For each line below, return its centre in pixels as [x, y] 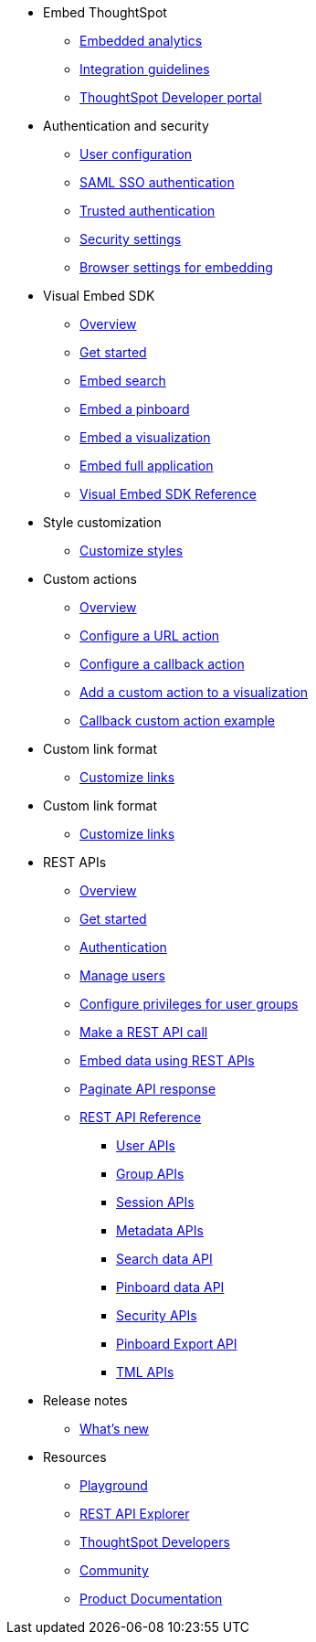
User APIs [146, 1145]
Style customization [102, 522]
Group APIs [150, 1174]
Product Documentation [151, 1599]
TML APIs [145, 1372]
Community [114, 1570]
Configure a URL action [150, 636]
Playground [114, 1485]
